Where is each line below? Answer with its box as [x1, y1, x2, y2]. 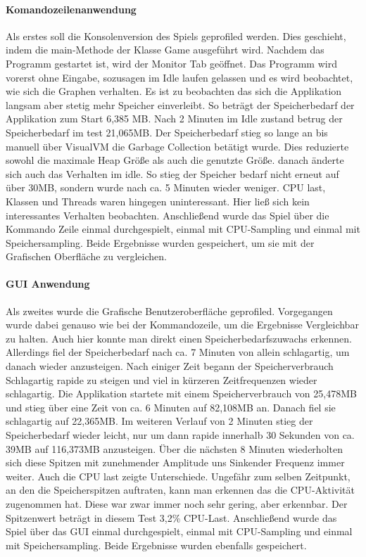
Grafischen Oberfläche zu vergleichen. [6, 249, 167, 264]
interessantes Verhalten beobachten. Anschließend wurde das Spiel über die [6, 207, 329, 222]
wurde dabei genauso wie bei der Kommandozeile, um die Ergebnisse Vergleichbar [6, 317, 359, 332]
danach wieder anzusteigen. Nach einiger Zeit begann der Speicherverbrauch [6, 359, 334, 373]
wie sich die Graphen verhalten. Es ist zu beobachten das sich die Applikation [6, 84, 342, 98]
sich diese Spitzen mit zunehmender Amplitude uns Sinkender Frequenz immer [6, 455, 345, 470]
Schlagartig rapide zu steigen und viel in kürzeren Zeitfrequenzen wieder [6, 372, 317, 387]
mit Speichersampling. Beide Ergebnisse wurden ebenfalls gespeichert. [6, 537, 307, 552]
